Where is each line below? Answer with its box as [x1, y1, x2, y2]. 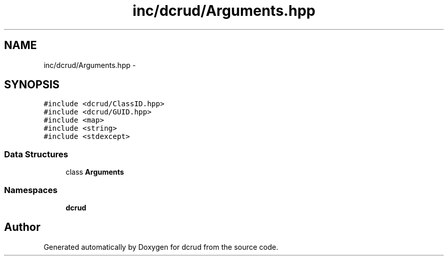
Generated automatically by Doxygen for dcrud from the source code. [43, 242, 279, 251]
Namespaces [4, 184, 58, 195]
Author [4, 221, 40, 234]
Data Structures [4, 149, 69, 159]
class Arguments [65, 168, 124, 177]
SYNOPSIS [4, 78, 60, 91]
